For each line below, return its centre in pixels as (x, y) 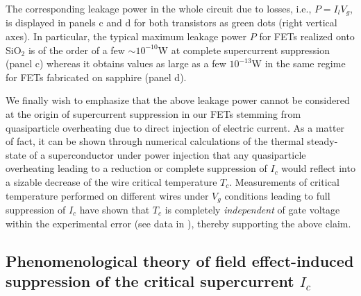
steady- (322, 141)
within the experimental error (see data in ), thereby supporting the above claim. (178, 223)
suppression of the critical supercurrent (150, 281)
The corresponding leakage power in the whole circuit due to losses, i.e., (159, 8)
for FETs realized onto (307, 36)
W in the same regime (299, 63)
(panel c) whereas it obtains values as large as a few (116, 63)
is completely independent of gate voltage (252, 210)
